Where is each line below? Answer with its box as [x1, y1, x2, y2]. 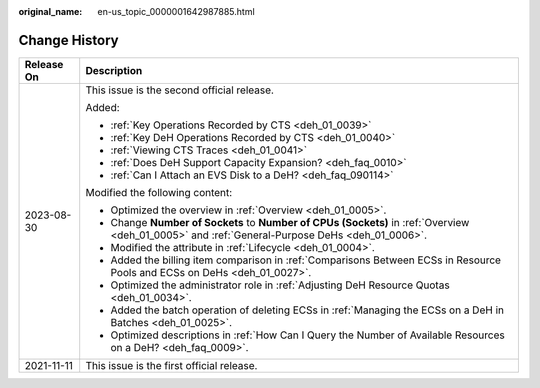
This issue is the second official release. [85, 83, 275, 97]
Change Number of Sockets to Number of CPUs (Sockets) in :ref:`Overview [110, 215, 470, 229]
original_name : [18, 6, 83, 17]
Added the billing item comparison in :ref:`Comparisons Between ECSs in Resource [110, 253, 502, 267]
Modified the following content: [85, 185, 233, 199]
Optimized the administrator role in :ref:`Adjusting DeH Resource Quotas [110, 278, 450, 292]
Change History [18, 31, 119, 49]
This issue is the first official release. [85, 358, 258, 372]
